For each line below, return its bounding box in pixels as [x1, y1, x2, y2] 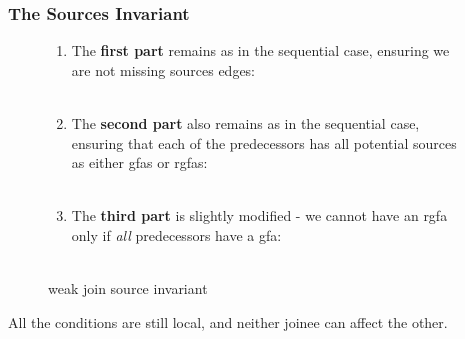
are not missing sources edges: [71, 59, 256, 80]
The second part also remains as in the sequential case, [71, 113, 420, 133]
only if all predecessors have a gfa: [71, 224, 282, 245]
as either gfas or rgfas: [71, 152, 208, 173]
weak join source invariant [48, 278, 208, 299]
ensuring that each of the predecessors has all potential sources [71, 132, 457, 153]
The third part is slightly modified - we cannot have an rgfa [71, 205, 448, 226]
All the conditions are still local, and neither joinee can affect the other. [8, 311, 448, 332]
